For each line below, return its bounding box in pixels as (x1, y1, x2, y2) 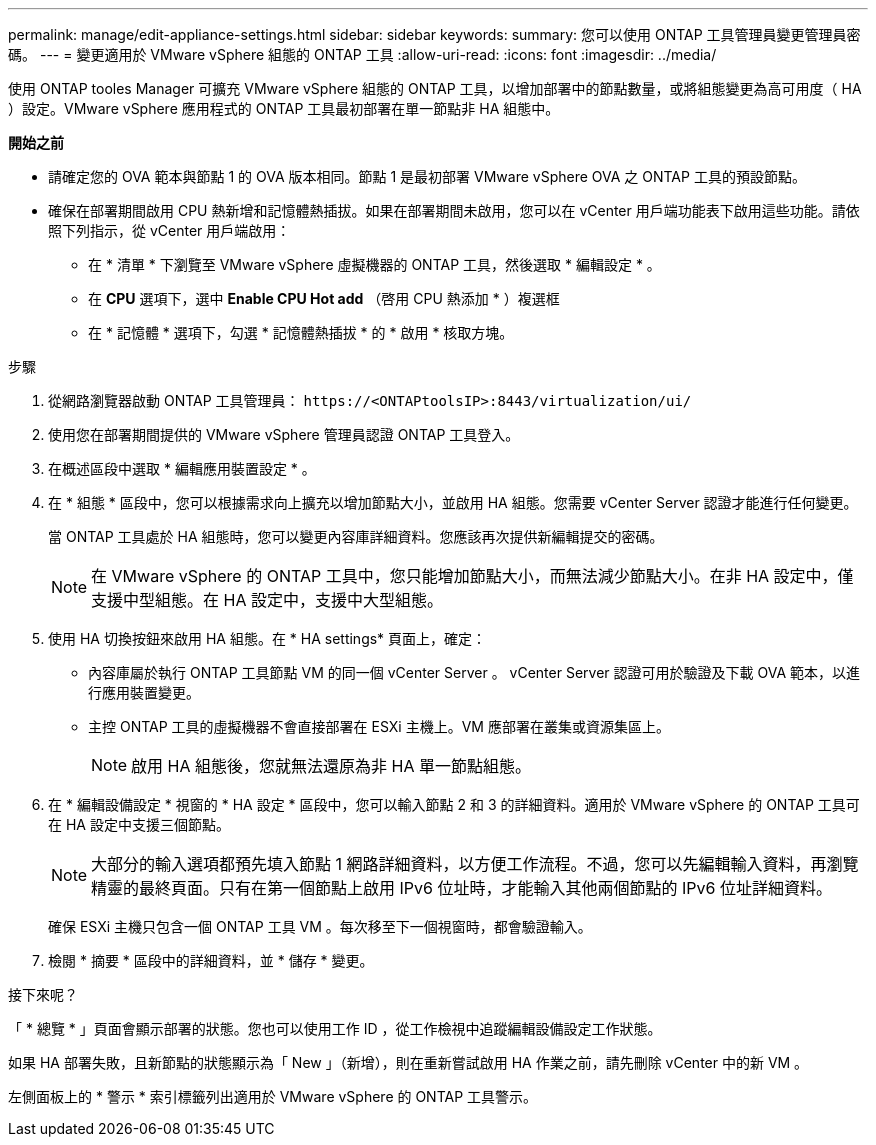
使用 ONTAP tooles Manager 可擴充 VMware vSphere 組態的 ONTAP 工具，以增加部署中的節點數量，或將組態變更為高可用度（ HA (8, 80, 862, 97)
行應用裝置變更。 (88, 684, 200, 701)
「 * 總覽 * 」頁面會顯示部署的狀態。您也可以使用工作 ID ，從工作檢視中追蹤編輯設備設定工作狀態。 (8, 1020, 662, 1037)
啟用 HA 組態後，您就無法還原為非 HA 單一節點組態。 (131, 756, 531, 776)
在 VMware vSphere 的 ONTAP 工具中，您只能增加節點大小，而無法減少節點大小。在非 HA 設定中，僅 (91, 566, 854, 586)
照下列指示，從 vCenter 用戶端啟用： (48, 222, 291, 239)
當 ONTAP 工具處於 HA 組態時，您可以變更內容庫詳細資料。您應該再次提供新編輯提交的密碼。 (48, 528, 664, 545)
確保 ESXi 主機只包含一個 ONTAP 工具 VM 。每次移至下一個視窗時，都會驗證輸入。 (48, 918, 592, 935)
